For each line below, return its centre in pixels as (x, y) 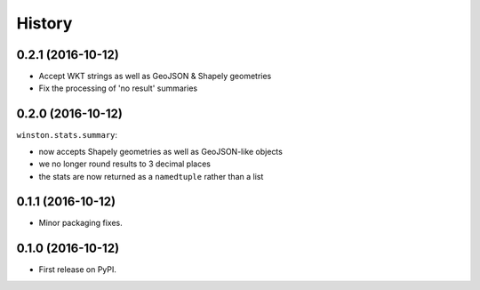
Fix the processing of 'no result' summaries (118, 88)
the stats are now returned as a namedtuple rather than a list (151, 176)
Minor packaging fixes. (81, 223)
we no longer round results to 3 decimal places (124, 164)
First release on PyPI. (78, 270)
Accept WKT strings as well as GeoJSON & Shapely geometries (155, 77)
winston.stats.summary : (67, 135)
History (44, 23)
